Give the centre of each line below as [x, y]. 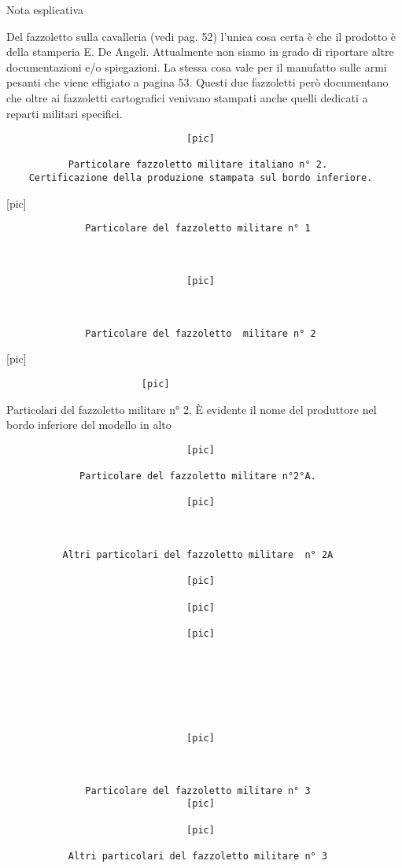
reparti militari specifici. [65, 113]
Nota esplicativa [45, 9]
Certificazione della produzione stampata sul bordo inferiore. [201, 178]
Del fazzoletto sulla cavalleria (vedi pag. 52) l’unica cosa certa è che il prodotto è [201, 36]
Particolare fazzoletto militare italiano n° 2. [198, 165]
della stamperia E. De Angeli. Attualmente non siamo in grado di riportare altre [200, 52]
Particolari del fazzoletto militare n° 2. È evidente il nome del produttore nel [192, 409]
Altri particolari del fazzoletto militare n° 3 [198, 857]
